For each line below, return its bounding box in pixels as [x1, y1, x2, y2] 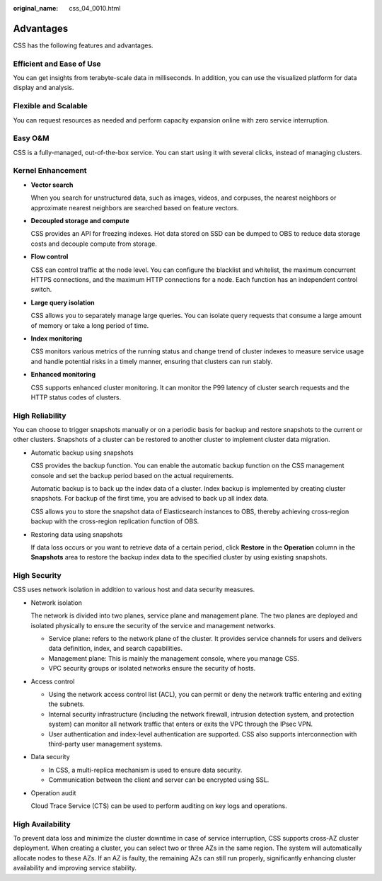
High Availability [13, 819, 71, 829]
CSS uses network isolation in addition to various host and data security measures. [13, 585, 255, 594]
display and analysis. [13, 84, 74, 92]
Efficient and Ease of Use [13, 59, 102, 69]
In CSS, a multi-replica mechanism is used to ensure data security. [48, 766, 243, 774]
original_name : [13, 4, 59, 12]
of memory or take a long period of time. [30, 321, 149, 329]
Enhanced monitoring [30, 370, 96, 379]
